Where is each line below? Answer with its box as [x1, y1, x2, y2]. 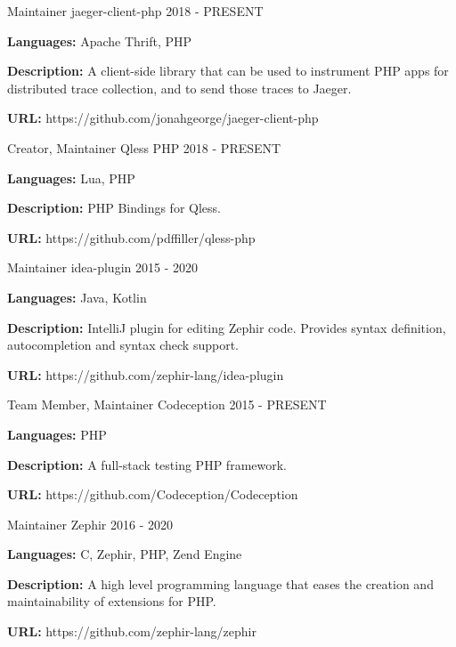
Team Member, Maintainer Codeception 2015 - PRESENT [7, 395, 327, 414]
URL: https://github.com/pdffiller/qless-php [7, 228, 256, 247]
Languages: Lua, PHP [7, 168, 135, 187]
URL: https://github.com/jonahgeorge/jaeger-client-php [7, 109, 319, 127]
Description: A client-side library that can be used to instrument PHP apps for [7, 61, 449, 80]
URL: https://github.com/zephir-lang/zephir [7, 622, 256, 641]
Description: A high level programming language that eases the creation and [7, 574, 434, 593]
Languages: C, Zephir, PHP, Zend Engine [7, 545, 242, 563]
